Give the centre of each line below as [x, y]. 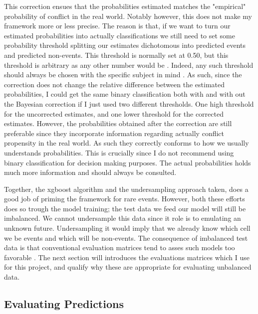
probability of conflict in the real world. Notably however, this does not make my [128, 16]
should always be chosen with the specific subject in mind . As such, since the [123, 75]
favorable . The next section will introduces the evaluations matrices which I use [127, 257]
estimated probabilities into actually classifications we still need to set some [120, 35]
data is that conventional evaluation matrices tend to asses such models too [120, 247]
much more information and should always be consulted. [90, 172]
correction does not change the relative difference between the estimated [115, 84]
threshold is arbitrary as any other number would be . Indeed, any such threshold [129, 65]
